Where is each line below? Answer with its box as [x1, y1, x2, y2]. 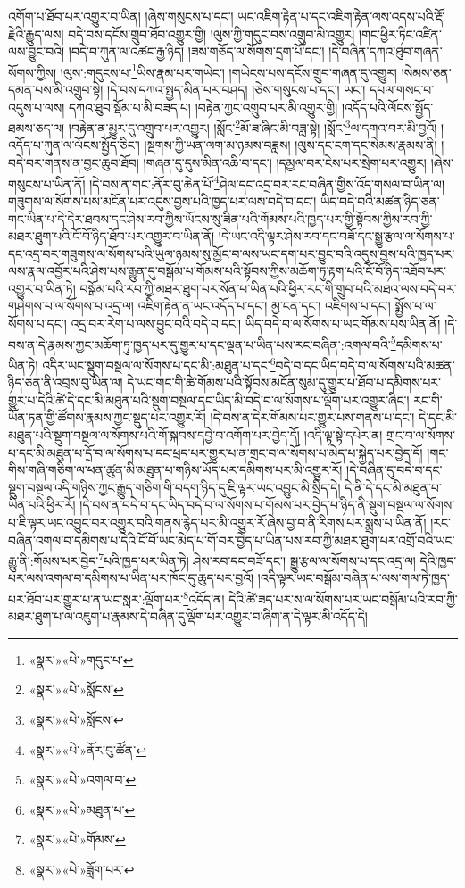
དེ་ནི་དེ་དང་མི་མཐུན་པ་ [345, 477, 442, 496]
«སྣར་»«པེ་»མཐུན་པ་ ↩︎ [29, 800, 136, 818]
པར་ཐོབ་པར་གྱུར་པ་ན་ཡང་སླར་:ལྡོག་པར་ [8, 589, 184, 608]
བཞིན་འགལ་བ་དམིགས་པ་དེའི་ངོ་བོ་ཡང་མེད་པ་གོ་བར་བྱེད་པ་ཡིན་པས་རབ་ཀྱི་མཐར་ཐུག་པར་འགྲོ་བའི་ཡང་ [8, 530, 455, 549]
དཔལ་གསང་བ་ [370, 80, 435, 99]
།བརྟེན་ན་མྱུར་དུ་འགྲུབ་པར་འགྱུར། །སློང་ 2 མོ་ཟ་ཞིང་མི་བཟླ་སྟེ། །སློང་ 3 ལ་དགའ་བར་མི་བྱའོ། [68, 116, 437, 137]
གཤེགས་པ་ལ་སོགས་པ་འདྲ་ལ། [8, 296, 134, 315]
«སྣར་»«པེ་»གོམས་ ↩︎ [29, 830, 126, 849]
